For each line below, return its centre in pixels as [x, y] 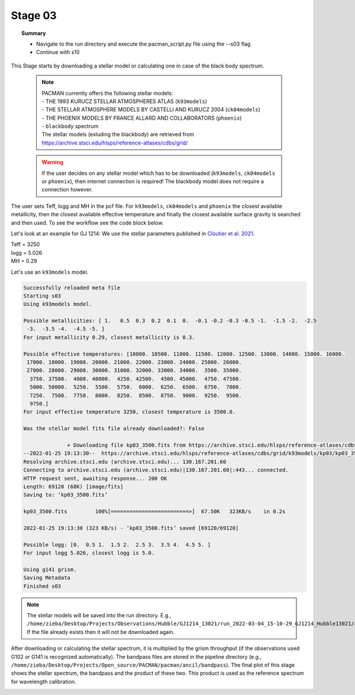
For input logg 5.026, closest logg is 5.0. [89, 553]
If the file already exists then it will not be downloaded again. [101, 632]
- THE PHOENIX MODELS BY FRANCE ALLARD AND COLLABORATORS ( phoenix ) [142, 118]
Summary [34, 33]
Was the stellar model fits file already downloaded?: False [114, 429]
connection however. [67, 190]
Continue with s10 [58, 52]
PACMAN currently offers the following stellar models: [107, 93]
